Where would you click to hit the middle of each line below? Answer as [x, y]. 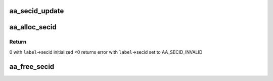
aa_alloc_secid [33, 27]
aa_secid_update [37, 11]
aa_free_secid [32, 67]
